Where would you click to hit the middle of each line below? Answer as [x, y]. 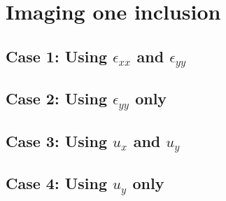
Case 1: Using [56, 56]
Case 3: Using [56, 140]
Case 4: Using [56, 183]
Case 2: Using [56, 98]
